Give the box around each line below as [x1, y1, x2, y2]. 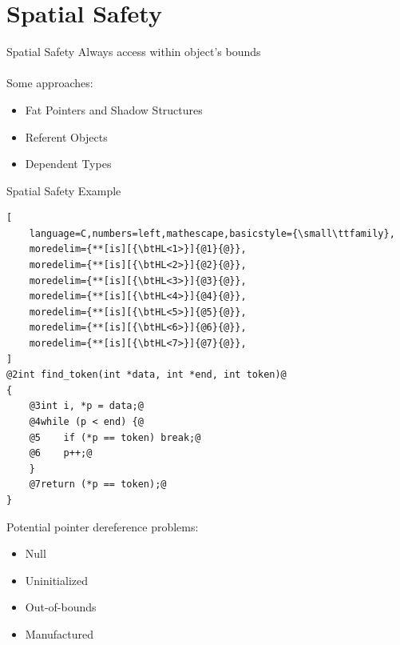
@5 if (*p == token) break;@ [29, 431, 201, 443]
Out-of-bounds [25, 599, 97, 615]
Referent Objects [25, 128, 108, 145]
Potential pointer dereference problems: [6, 518, 199, 535]
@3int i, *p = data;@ [29, 400, 144, 412]
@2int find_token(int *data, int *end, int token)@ [6, 369, 287, 381]
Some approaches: [6, 74, 93, 91]
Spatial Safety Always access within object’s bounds [6, 43, 261, 60]
